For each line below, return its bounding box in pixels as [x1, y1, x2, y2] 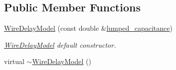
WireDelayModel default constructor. [4, 39, 116, 50]
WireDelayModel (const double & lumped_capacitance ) [4, 23, 173, 33]
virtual [4, 56, 24, 67]
